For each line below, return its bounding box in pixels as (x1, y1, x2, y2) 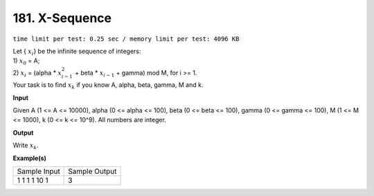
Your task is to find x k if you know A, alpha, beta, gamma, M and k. (12, 81, 204, 91)
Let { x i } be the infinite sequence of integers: (12, 47, 141, 57)
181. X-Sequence (12, 10, 112, 26)
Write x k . (12, 141, 39, 151)
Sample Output (68, 166, 117, 176)
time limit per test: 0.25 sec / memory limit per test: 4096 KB (12, 35, 240, 43)
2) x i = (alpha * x (12, 68, 62, 79)
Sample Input (17, 166, 60, 176)
